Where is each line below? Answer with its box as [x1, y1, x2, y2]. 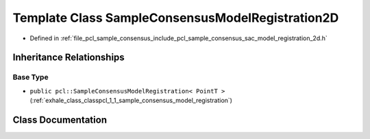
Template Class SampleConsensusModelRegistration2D [12, 10, 339, 25]
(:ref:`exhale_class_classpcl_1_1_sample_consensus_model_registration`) [29, 96, 233, 105]
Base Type [12, 72, 49, 82]
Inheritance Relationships [12, 52, 125, 63]
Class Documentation [12, 114, 108, 125]
